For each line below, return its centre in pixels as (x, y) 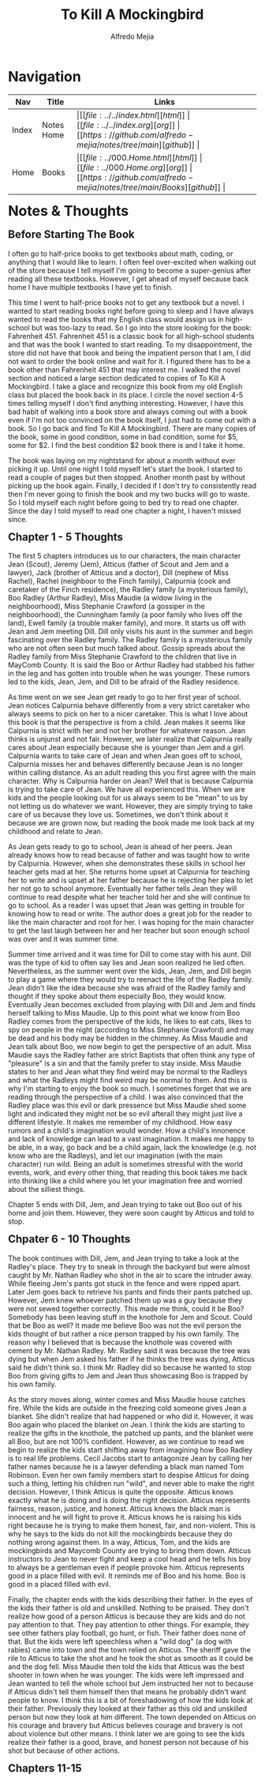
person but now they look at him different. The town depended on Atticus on (132, 1716)
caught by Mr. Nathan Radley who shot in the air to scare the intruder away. (131, 1275)
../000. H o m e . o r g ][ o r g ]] (144, 167)
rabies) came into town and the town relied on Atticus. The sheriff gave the (130, 1649)
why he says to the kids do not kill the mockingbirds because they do (121, 1533)
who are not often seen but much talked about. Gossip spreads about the (127, 649)
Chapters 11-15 (45, 1768)
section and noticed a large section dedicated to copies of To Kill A (117, 378)
